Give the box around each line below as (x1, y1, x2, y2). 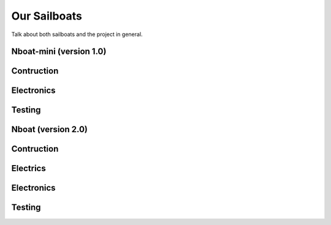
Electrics (11, 163, 46, 174)
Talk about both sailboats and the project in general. (11, 31, 143, 38)
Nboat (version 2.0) (11, 124, 88, 135)
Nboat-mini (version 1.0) (11, 46, 107, 57)
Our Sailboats (11, 9, 82, 23)
